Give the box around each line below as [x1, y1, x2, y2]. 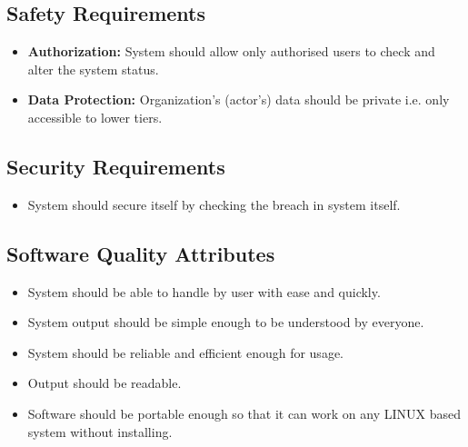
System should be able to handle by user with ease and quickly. [27, 282, 381, 301]
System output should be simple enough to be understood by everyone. [27, 313, 424, 332]
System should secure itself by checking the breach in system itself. [27, 194, 401, 214]
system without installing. [27, 422, 173, 441]
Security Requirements [6, 152, 225, 180]
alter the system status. [27, 59, 159, 78]
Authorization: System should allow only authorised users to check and [27, 42, 435, 61]
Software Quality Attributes [6, 239, 275, 267]
